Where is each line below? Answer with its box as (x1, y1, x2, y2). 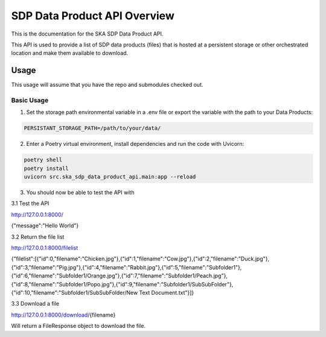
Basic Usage (11, 96, 49, 104)
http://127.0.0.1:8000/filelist (11, 244, 78, 251)
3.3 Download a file (11, 300, 60, 307)
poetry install (24, 165, 69, 172)
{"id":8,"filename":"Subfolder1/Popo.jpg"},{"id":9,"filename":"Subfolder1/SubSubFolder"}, (11, 280, 234, 288)
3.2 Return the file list (11, 233, 65, 241)
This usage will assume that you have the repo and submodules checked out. (11, 81, 203, 89)
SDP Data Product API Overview (11, 9, 174, 22)
